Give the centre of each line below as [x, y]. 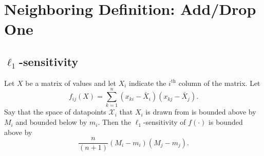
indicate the [148, 83]
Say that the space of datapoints [55, 112]
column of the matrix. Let [219, 83]
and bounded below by [51, 122]
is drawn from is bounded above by [201, 112]
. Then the [114, 122]
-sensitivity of [164, 122]
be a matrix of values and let [71, 83]
